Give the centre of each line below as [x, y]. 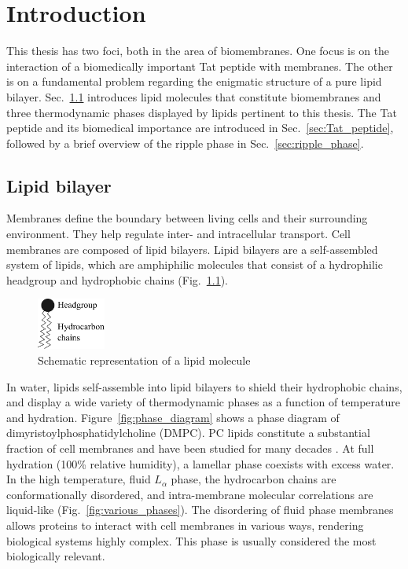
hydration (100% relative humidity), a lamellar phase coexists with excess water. [200, 463]
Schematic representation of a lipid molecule [144, 360]
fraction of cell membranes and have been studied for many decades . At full [190, 448]
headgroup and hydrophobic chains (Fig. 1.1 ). [117, 279]
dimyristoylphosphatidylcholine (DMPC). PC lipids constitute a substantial [188, 433]
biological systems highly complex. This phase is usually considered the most [191, 540]
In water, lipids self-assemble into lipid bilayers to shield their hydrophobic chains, [204, 386]
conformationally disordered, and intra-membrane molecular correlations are [190, 494]
